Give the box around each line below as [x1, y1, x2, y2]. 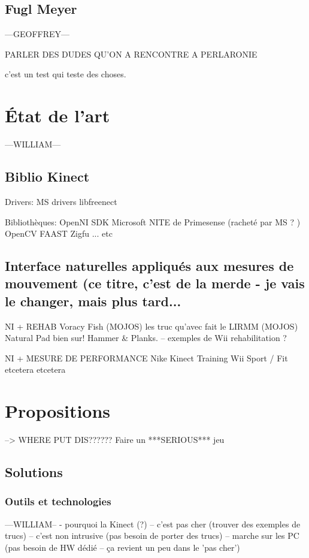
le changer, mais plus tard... [5, 291, 181, 310]
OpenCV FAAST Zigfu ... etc [5, 227, 113, 240]
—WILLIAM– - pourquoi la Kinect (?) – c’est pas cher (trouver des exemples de [5, 517, 301, 530]
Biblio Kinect [5, 167, 90, 186]
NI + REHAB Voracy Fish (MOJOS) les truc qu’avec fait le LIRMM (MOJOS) [5, 319, 298, 332]
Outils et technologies [5, 494, 111, 509]
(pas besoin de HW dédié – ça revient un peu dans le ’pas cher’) [5, 541, 240, 553]
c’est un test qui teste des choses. [5, 68, 126, 80]
